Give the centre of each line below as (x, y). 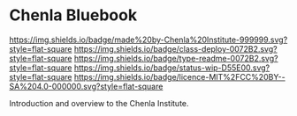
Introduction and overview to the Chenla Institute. (99, 103)
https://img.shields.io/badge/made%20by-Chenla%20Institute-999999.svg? (148, 40)
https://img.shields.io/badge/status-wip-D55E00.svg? (172, 68)
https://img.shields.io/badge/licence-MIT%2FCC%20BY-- (179, 76)
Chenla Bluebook (73, 15)
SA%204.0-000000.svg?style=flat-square (86, 86)
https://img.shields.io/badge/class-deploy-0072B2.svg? (175, 48)
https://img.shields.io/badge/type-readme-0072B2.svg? (176, 58)
